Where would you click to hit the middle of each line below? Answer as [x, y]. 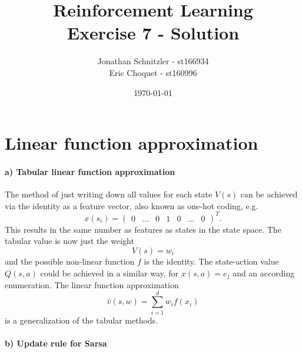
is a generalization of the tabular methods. [82, 320]
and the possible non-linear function [70, 261]
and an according [264, 273]
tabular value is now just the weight [69, 241]
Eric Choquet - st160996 [153, 72]
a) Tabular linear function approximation [90, 171]
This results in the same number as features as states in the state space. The [143, 229]
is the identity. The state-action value [211, 261]
